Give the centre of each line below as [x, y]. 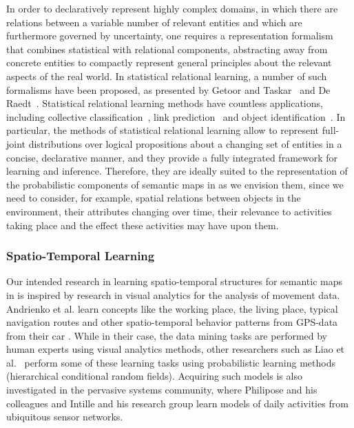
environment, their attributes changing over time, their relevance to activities [169, 211]
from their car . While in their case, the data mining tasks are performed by [167, 335]
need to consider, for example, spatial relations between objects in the [154, 198]
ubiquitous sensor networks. [65, 417]
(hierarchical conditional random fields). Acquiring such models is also [154, 376]
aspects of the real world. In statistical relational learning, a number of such [167, 76]
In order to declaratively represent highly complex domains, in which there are [172, 8]
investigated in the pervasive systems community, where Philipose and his [162, 390]
